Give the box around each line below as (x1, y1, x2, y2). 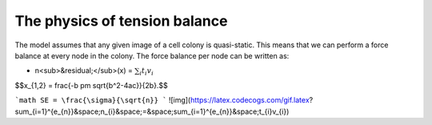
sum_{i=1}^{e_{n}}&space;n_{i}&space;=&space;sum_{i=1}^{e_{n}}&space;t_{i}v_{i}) (14, 107, 290, 116)
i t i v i (139, 67, 154, 78)
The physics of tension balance (14, 12, 228, 30)
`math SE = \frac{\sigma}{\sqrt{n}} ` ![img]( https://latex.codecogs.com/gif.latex (14, 95, 310, 105)
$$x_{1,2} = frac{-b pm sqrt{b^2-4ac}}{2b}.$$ (14, 80, 168, 90)
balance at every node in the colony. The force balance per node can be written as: (14, 50, 290, 60)
